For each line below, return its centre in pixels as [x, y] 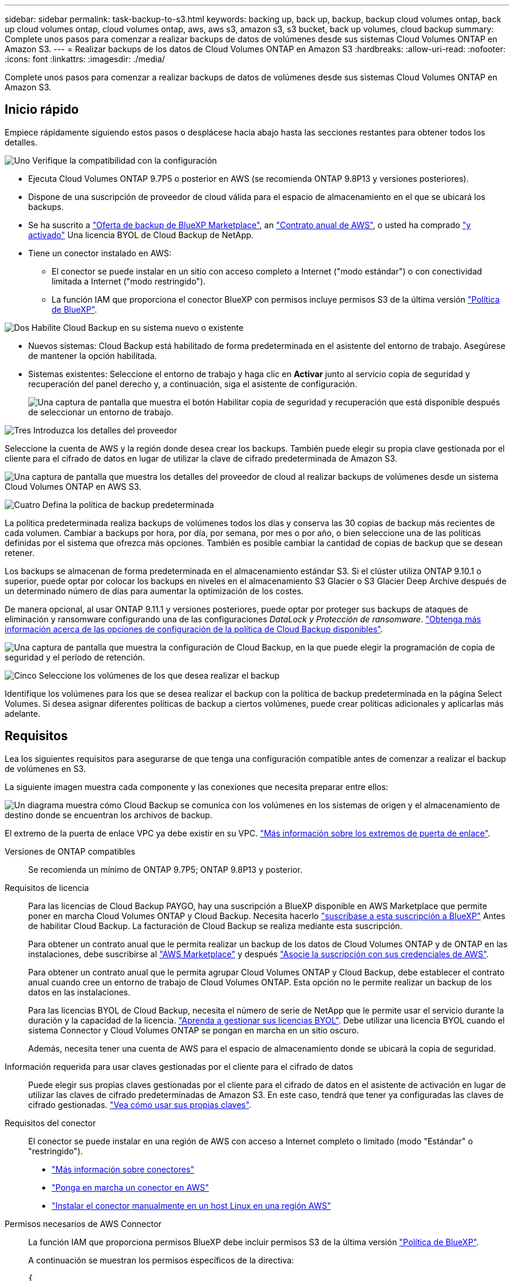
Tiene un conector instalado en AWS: [100, 253]
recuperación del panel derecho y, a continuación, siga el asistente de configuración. [193, 384]
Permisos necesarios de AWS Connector [83, 1224]
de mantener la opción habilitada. [93, 355]
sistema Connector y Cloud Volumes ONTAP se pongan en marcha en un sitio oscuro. [194, 1030]
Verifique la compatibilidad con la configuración [125, 160]
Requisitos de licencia [47, 887]
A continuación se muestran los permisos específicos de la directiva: [161, 1260]
